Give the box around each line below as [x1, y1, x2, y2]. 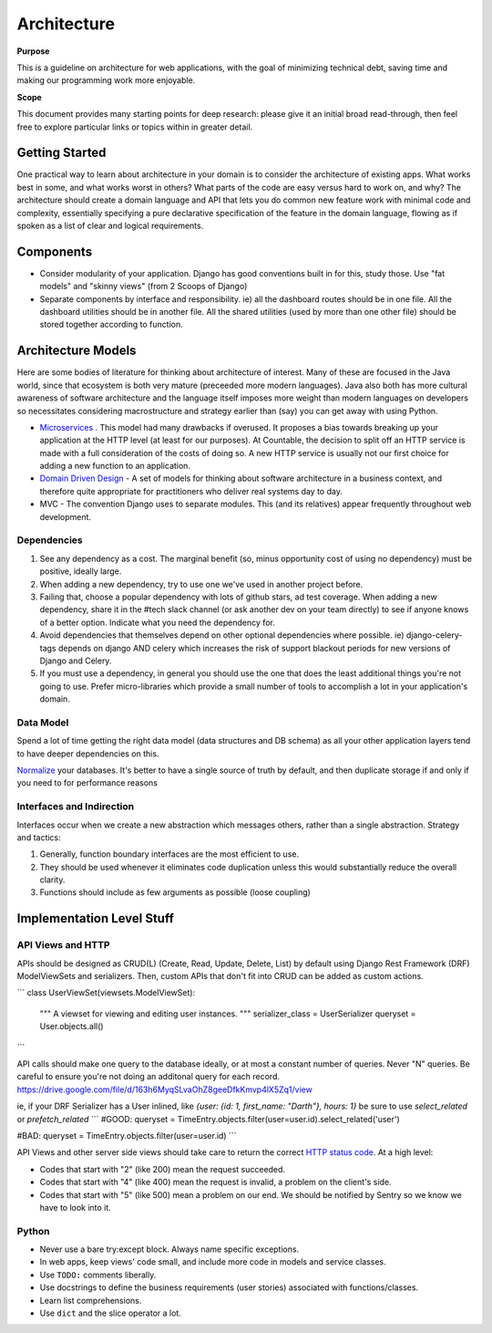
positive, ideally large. [39, 566, 122, 577]
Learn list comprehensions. [39, 1295, 142, 1306]
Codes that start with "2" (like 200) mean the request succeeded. [39, 1163, 286, 1174]
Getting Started [16, 145, 107, 161]
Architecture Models [16, 343, 137, 359]
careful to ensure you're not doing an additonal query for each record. [16, 1071, 280, 1082]
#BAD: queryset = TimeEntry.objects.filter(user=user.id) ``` [16, 1130, 237, 1140]
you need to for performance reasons [16, 777, 159, 788]
